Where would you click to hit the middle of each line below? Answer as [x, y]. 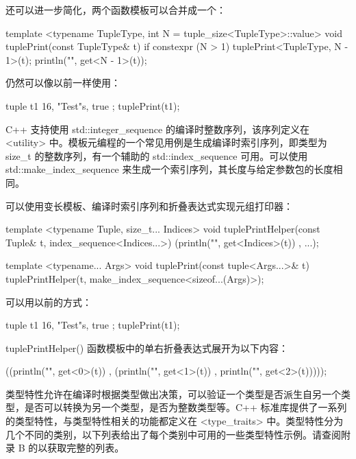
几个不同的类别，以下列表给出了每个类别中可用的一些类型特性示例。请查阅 [173, 434]
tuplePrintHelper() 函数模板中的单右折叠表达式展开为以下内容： [147, 348]
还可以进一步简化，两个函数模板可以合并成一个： [116, 10]
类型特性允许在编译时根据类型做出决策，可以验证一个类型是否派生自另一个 [173, 393]
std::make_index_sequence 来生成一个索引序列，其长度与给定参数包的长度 [169, 169]
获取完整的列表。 [86, 448]
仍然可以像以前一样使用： [63, 83]
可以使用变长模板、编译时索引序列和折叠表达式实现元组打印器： [149, 205]
